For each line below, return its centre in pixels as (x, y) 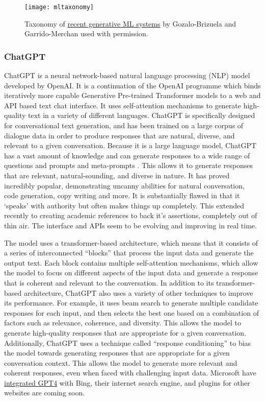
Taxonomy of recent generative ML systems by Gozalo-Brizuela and (130, 23)
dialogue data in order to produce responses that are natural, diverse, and (120, 135)
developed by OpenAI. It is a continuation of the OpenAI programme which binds (132, 85)
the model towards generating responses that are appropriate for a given (117, 353)
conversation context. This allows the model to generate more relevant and (121, 362)
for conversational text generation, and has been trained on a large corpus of (124, 125)
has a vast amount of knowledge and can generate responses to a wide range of (127, 155)
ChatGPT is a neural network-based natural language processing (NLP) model (127, 75)
